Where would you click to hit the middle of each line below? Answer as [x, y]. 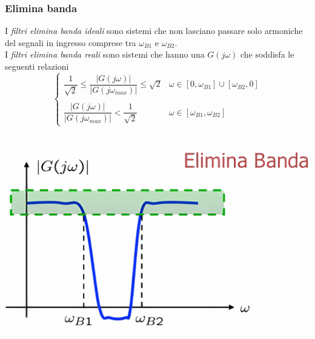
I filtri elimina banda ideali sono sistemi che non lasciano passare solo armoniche [154, 31]
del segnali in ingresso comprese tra [71, 42]
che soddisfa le [267, 54]
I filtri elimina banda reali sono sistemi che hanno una [105, 54]
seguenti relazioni [37, 66]
